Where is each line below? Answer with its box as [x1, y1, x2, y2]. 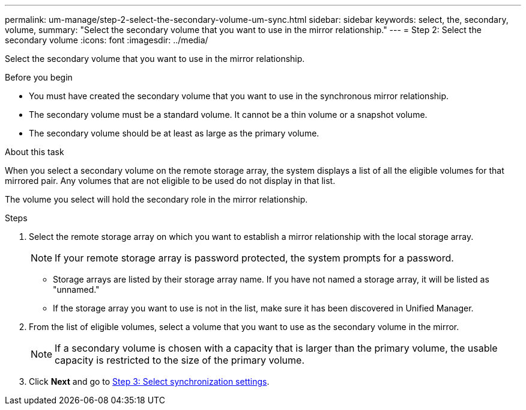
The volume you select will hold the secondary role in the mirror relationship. [5, 194, 308, 204]
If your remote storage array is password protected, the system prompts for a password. [55, 252, 454, 264]
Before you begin [5, 72, 73, 82]
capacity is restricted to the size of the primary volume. [55, 354, 304, 366]
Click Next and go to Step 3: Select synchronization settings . [29, 376, 270, 387]
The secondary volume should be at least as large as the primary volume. [29, 128, 319, 138]
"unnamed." [53, 284, 100, 295]
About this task [5, 147, 64, 157]
